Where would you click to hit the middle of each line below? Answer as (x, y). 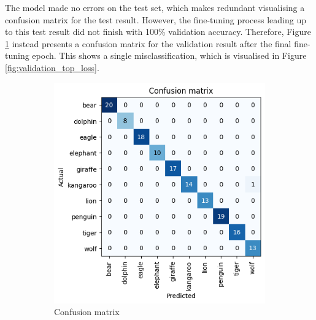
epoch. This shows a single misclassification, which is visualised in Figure (169, 55)
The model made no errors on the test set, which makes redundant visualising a (155, 7)
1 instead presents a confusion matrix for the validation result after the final (148, 43)
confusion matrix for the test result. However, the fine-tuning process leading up (156, 19)
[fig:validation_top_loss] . (52, 67)
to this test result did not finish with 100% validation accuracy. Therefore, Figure (158, 32)
